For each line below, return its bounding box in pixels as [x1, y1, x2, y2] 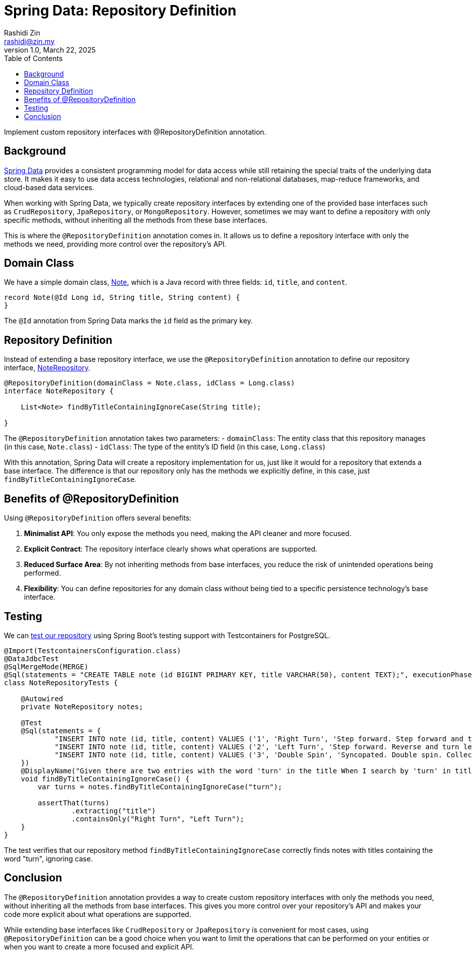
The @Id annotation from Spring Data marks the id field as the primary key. [4, 316, 253, 325]
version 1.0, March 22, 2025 [4, 45, 96, 54]
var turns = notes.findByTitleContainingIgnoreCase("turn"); [37, 782, 282, 791]
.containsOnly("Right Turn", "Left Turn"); [71, 814, 244, 823]
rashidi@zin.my [4, 37, 55, 46]
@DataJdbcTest [4, 654, 59, 663]
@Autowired [20, 694, 63, 703]
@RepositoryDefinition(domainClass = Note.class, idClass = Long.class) [4, 379, 295, 387]
